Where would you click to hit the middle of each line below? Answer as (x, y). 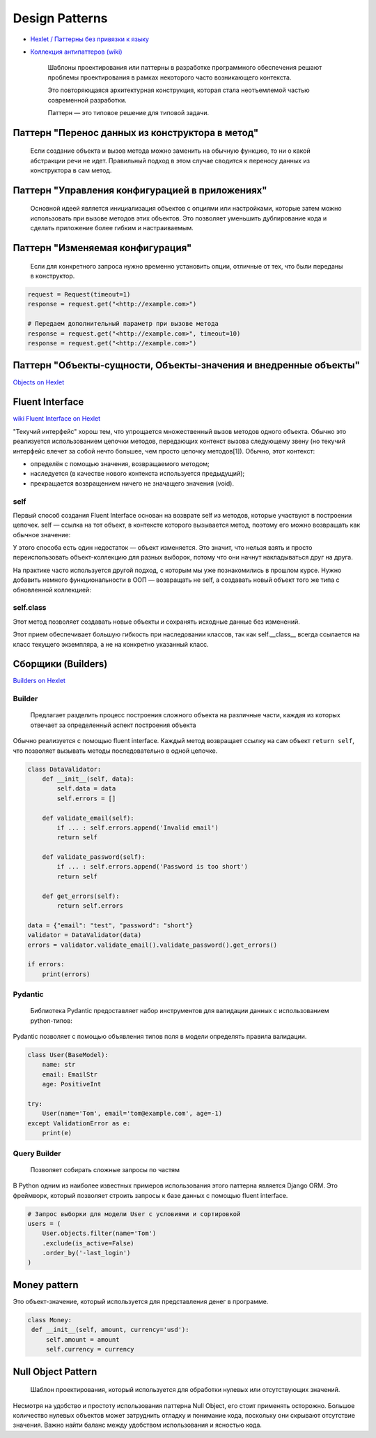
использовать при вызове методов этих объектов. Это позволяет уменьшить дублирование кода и (179, 218)
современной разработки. (87, 100)
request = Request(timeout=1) (79, 294)
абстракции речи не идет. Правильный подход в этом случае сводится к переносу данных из (170, 160)
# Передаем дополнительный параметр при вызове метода (123, 324)
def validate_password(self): (94, 857)
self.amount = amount (83, 1339)
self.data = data (86, 789)
